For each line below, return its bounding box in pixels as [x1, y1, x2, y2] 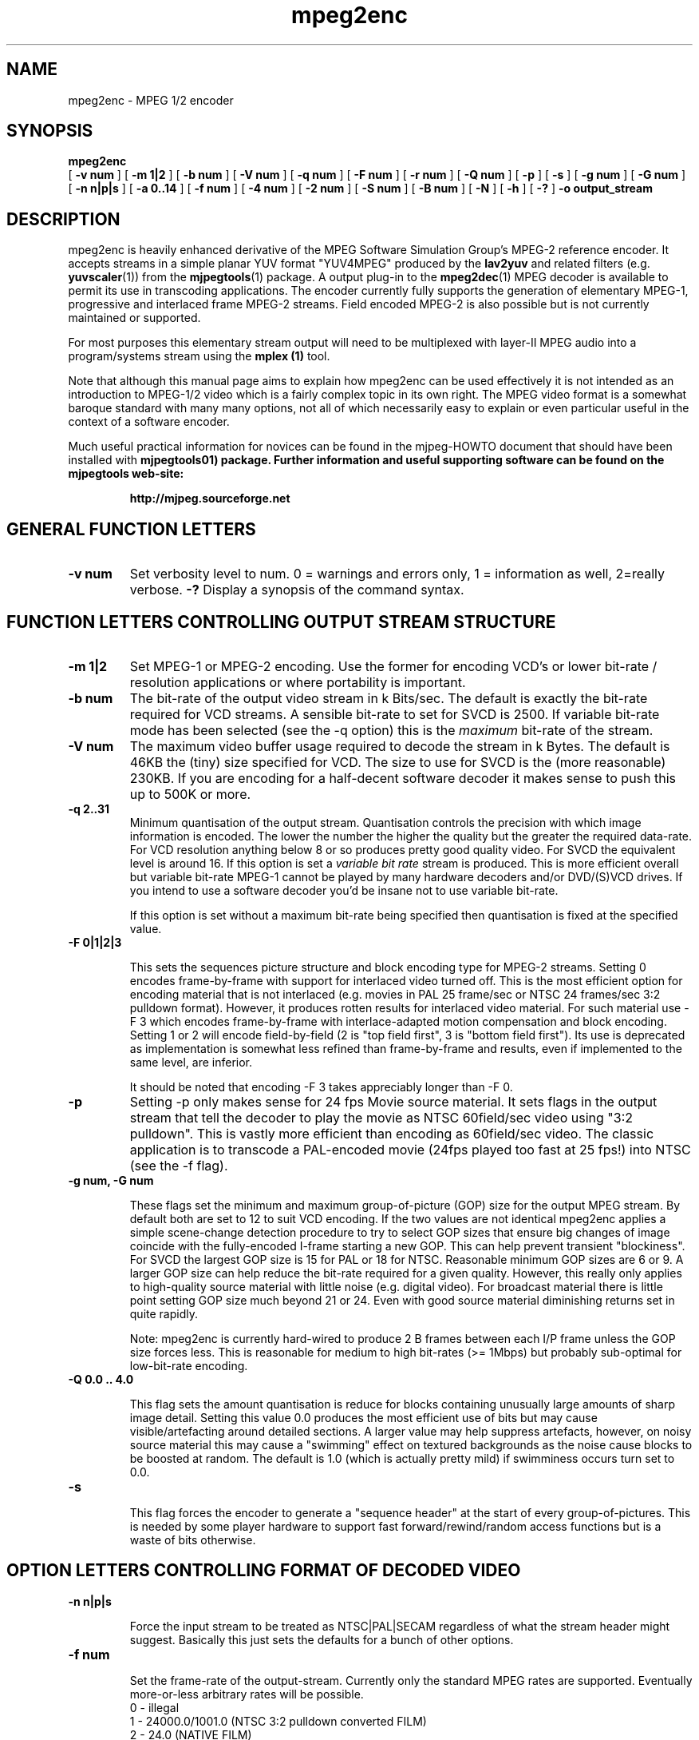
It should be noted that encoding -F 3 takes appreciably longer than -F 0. [129, 1079, 513, 1094]
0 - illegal [129, 1700, 180, 1714]
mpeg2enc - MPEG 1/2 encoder [68, 93, 234, 107]
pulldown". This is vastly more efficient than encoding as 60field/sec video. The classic [129, 1125, 654, 1142]
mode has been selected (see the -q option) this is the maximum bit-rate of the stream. [129, 721, 654, 738]
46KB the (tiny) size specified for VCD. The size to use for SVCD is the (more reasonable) [129, 753, 666, 770]
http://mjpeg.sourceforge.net [129, 491, 290, 506]
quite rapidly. [129, 1306, 198, 1321]
